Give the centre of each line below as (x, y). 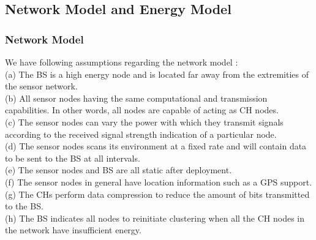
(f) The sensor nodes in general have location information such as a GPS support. (159, 182)
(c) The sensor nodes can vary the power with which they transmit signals (144, 122)
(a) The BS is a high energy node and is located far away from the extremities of (157, 74)
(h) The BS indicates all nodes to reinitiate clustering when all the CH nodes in (155, 218)
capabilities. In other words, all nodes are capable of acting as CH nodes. (142, 110)
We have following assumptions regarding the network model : (122, 62)
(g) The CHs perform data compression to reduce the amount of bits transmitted (157, 194)
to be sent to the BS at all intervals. (73, 158)
